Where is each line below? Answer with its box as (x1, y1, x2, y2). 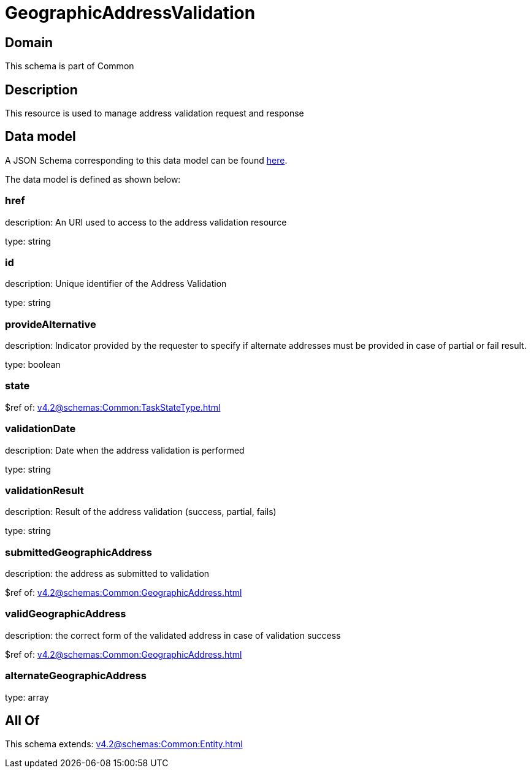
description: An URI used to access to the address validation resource (5, 216, 287, 227)
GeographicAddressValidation (5, 2, 256, 23)
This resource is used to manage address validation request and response (5, 108, 304, 119)
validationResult (5, 484, 84, 497)
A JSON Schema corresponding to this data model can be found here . (5, 154, 288, 166)
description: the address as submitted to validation (5, 568, 210, 579)
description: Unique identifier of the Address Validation (5, 278, 227, 289)
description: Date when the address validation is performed (5, 444, 245, 455)
